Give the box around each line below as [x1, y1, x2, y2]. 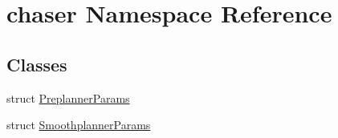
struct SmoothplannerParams [6, 116, 151, 133]
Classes [6, 51, 67, 76]
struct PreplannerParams [6, 89, 130, 106]
